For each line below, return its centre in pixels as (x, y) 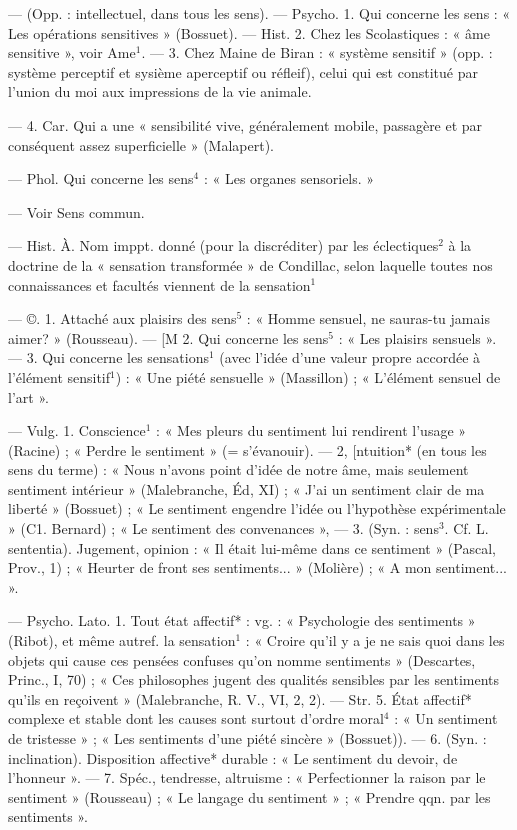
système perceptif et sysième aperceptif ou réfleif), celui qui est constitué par (243, 71)
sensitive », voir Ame (72, 52)
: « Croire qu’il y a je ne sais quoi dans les (375, 640)
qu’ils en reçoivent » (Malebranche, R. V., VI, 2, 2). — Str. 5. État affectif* (240, 698)
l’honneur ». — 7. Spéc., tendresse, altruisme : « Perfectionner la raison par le (247, 777)
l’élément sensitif (59, 376)
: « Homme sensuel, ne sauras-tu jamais (368, 318)
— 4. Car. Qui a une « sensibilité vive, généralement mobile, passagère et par (245, 124)
